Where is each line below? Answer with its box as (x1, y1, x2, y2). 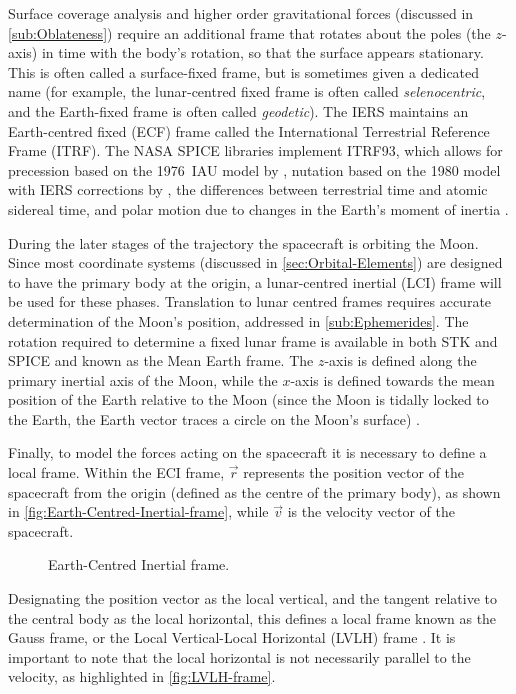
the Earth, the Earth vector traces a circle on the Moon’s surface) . (8, 408, 420, 429)
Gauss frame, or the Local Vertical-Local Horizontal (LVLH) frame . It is (8, 627, 456, 648)
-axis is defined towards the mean (290, 369, 495, 390)
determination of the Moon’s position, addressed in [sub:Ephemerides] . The (8, 310, 469, 331)
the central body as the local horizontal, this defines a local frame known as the (8, 607, 497, 628)
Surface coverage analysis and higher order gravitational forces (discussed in (8, 3, 474, 23)
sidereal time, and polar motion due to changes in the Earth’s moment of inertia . (8, 198, 509, 219)
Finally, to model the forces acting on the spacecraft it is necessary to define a (8, 442, 487, 463)
